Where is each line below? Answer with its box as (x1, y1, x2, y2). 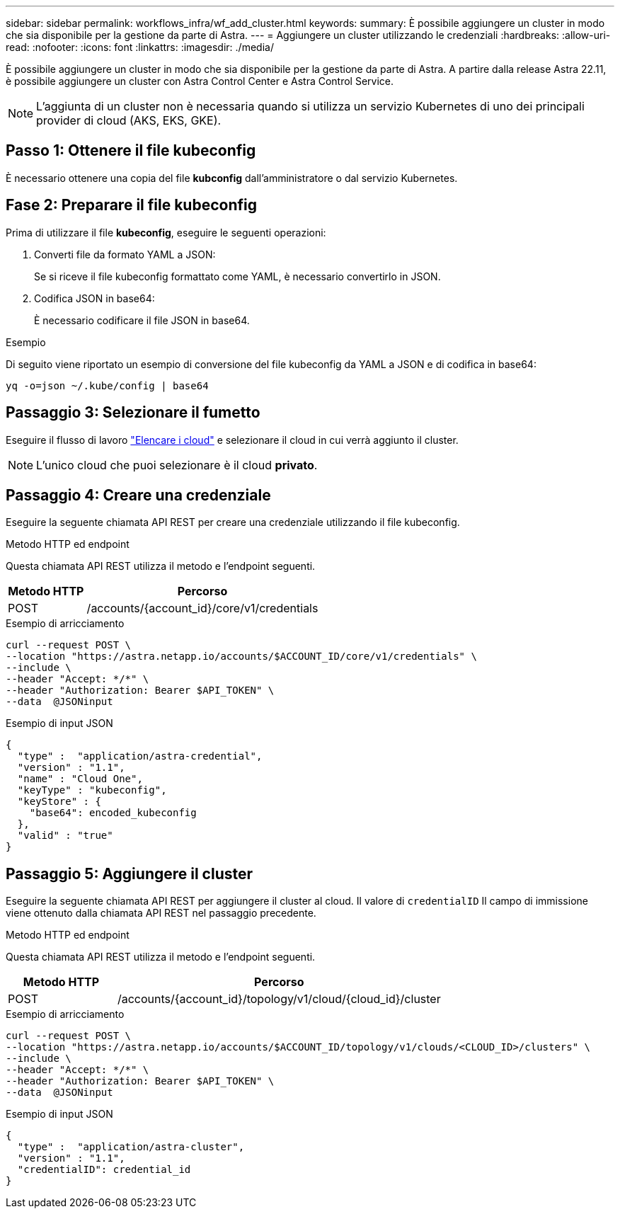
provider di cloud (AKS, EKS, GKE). (36, 113, 222, 127)
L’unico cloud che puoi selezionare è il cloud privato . (36, 457, 318, 472)
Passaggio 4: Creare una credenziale (6, 486, 271, 504)
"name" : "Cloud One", (17, 773, 143, 785)
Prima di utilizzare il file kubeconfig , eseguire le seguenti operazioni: (6, 226, 326, 239)
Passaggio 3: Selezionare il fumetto (6, 403, 260, 422)
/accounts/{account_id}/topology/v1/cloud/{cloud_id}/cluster (117, 992, 441, 1007)
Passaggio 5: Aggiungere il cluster (6, 864, 253, 883)
